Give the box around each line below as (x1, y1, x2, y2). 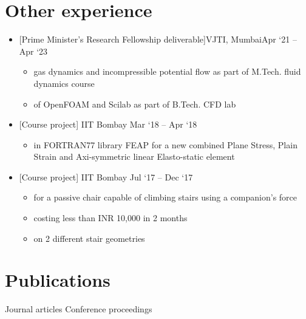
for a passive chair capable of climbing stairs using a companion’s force (33, 191, 297, 204)
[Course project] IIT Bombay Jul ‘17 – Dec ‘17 (19, 170, 193, 183)
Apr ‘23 (19, 44, 48, 57)
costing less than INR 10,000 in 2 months (33, 211, 188, 224)
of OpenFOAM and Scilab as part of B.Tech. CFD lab (33, 97, 236, 110)
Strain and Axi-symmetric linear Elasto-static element (33, 150, 235, 163)
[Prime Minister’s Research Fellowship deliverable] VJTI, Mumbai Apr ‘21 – (19, 33, 297, 46)
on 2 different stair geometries (33, 232, 145, 244)
